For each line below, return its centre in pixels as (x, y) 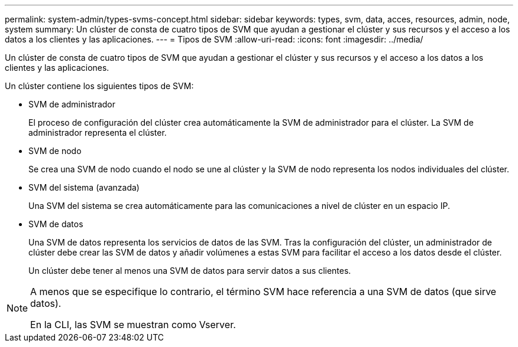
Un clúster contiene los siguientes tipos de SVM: (99, 86)
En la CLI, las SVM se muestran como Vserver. (133, 325)
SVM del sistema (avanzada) (84, 187)
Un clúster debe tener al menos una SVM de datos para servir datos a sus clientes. (190, 271)
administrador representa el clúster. (98, 132)
